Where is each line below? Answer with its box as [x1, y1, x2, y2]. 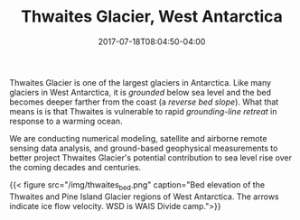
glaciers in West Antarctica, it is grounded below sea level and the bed [9, 87, 271, 97]
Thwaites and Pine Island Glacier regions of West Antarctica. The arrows [9, 191, 279, 202]
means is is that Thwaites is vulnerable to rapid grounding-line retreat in [9, 105, 277, 116]
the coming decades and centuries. [9, 161, 142, 172]
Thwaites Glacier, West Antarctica [21, 6, 283, 27]
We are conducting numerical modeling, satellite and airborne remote [9, 133, 267, 143]
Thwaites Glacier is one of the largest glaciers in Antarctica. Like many [9, 77, 272, 87]
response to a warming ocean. [9, 115, 124, 126]
